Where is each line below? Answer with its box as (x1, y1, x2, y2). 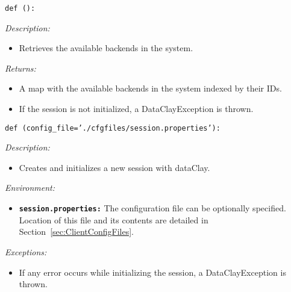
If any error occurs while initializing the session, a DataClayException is (19, 266, 286, 278)
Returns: (5, 61, 36, 74)
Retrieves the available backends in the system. (19, 42, 193, 54)
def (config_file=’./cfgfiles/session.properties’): (5, 123, 221, 132)
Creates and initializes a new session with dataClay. (19, 161, 210, 173)
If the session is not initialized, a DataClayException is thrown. (19, 102, 254, 115)
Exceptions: (5, 245, 47, 258)
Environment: (5, 181, 55, 194)
